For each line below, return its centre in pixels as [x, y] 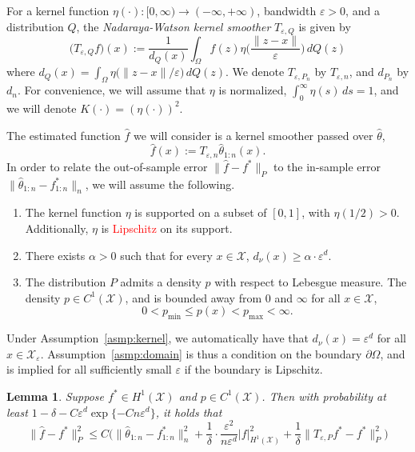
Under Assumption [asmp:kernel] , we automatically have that [158, 338]
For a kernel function [58, 10]
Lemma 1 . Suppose [56, 396]
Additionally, [57, 228]
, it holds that [189, 412]
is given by [325, 26]
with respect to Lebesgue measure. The [311, 282]
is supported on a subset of [201, 212]
